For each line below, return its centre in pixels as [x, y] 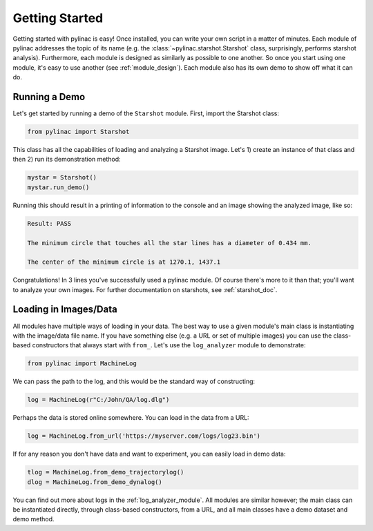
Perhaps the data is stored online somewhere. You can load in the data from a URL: [131, 418]
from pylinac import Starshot [78, 132]
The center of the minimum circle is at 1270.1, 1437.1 [124, 262]
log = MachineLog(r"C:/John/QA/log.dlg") [98, 400]
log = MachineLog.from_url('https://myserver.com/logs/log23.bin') [144, 436]
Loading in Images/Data [65, 310]
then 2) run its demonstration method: [67, 160]
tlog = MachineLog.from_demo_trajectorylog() [106, 472]
